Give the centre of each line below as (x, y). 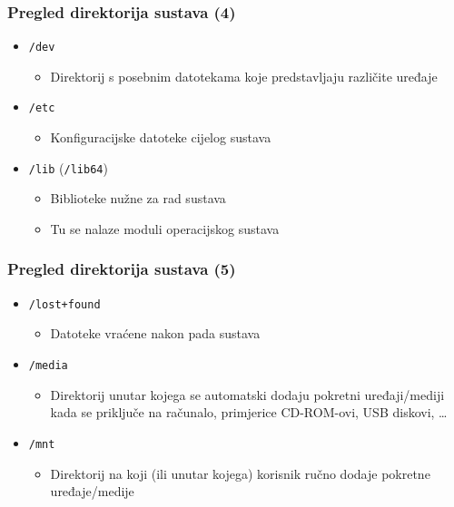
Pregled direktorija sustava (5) (122, 269)
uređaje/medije (92, 491)
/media (48, 366)
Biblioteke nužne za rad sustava (138, 198)
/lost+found (64, 304)
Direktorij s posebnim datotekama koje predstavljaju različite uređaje (244, 76)
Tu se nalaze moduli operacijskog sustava (165, 228)
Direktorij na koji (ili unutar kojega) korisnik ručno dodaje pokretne (240, 473)
